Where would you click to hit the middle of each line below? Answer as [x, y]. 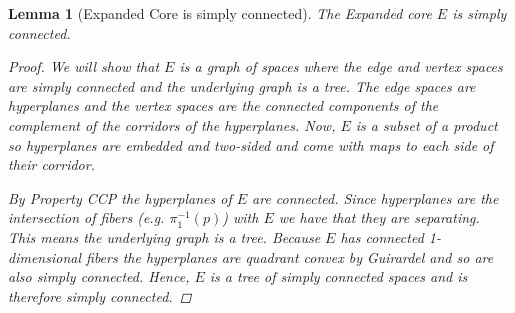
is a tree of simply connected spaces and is [338, 276]
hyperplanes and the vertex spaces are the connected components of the [223, 105]
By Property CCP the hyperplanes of [120, 197]
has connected [382, 236]
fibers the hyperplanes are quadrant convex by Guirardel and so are [290, 256]
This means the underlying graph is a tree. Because [164, 236]
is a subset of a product [426, 124]
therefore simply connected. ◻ [100, 295]
